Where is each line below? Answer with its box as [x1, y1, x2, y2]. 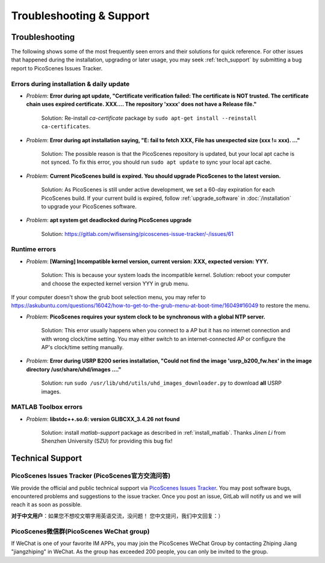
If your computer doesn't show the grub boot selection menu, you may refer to [11, 293, 206, 300]
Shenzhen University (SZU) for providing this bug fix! [41, 437, 173, 445]
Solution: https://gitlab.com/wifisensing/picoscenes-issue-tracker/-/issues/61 [41, 230, 234, 237]
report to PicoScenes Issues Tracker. [11, 64, 103, 72]
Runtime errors [11, 245, 57, 254]
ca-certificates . [41, 123, 91, 130]
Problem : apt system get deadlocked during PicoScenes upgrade [26, 217, 192, 224]
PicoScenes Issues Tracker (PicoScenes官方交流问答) [11, 471, 171, 480]
